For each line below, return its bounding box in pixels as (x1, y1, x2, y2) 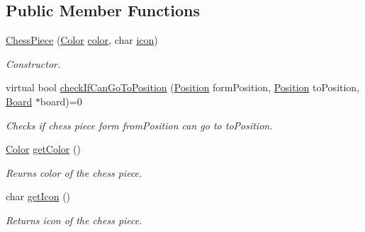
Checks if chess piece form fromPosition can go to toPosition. (6, 117, 273, 132)
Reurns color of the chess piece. (6, 165, 142, 180)
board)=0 (40, 93, 82, 108)
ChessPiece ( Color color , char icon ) (6, 33, 158, 47)
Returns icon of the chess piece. (6, 212, 142, 227)
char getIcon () (6, 189, 71, 204)
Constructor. (6, 56, 61, 71)
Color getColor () (6, 141, 81, 156)
